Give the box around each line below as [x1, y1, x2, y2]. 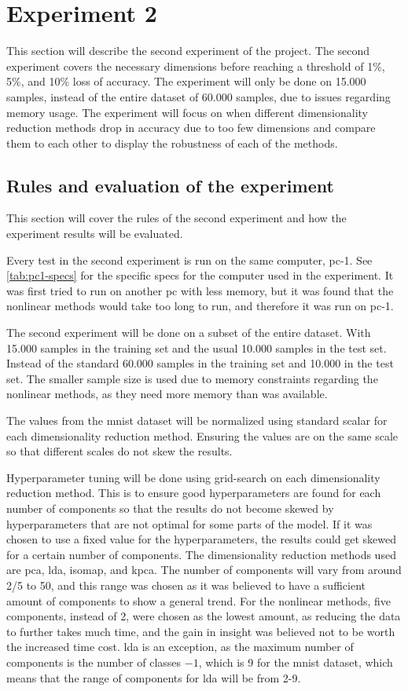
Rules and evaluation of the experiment [6, 173, 334, 197]
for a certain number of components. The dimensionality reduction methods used [6, 546, 396, 562]
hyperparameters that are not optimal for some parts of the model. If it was [6, 515, 373, 532]
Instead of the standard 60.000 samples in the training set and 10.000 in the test [6, 355, 394, 371]
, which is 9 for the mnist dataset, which [198, 653, 393, 670]
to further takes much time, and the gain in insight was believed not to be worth [6, 623, 395, 639]
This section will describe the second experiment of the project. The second [6, 42, 370, 59]
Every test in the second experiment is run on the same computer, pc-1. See [6, 251, 373, 268]
